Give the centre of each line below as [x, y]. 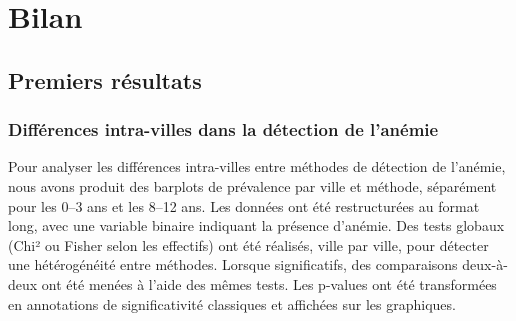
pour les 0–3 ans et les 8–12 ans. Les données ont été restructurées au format [244, 205]
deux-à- [485, 264]
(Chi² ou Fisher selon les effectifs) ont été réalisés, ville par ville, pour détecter [248, 244]
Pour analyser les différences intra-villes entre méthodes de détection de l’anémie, [257, 166]
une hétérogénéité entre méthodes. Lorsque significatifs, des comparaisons [233, 264]
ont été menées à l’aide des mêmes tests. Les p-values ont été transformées [269, 283]
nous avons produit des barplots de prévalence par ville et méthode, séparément [252, 185]
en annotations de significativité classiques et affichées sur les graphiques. [232, 303]
